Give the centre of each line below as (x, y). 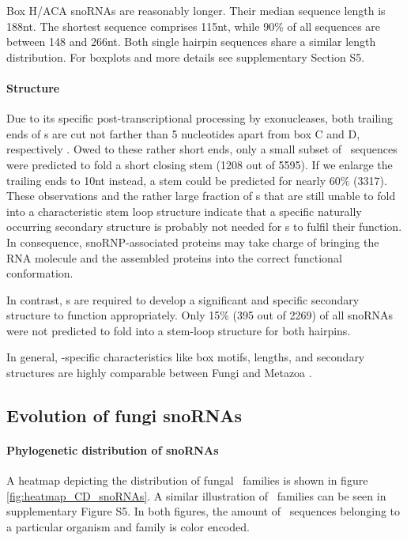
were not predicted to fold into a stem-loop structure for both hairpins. (179, 330)
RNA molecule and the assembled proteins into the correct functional (174, 257)
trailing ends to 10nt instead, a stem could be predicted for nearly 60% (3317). (197, 180)
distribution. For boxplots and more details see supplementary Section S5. (186, 57)
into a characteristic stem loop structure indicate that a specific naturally (184, 211)
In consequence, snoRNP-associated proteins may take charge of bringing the (193, 242)
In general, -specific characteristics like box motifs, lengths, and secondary (186, 357)
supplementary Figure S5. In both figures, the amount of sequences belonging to (203, 511)
